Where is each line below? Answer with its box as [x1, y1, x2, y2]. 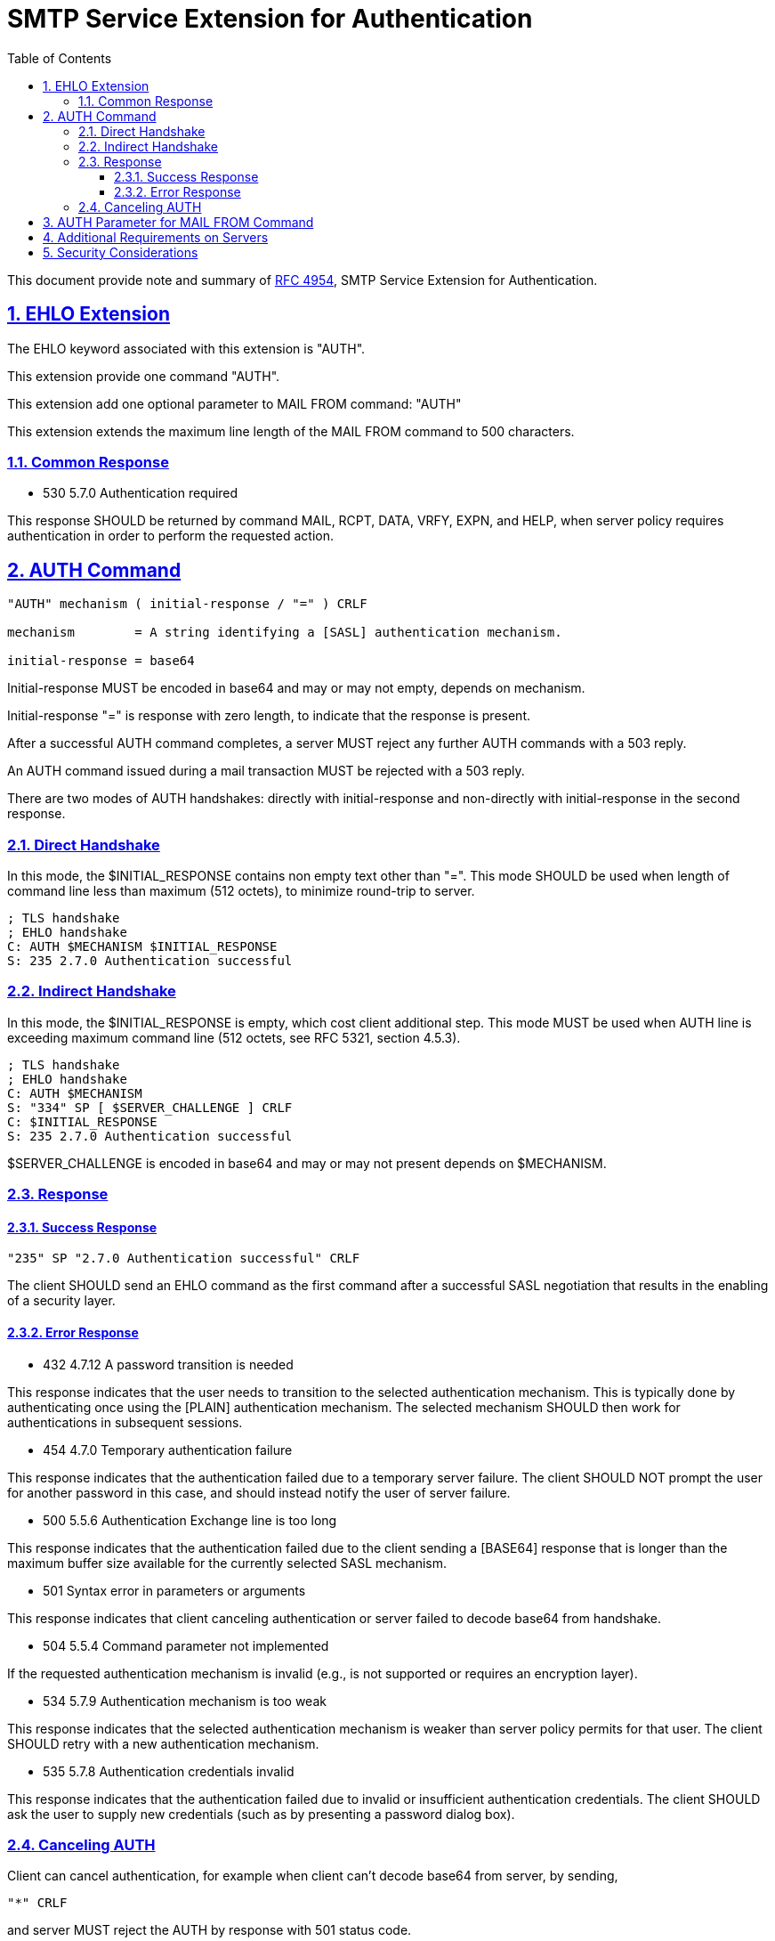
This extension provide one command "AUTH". [7, 368, 280, 384]
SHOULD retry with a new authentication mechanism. [7, 1735, 319, 1751]
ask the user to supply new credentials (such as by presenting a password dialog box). [7, 1806, 515, 1822]
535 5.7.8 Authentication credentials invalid [43, 1763, 295, 1779]
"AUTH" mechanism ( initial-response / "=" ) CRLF [7, 597, 367, 612]
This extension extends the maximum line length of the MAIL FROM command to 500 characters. [7, 423, 575, 439]
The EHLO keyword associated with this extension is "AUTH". [7, 340, 366, 356]
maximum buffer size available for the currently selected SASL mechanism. [7, 1555, 447, 1571]
